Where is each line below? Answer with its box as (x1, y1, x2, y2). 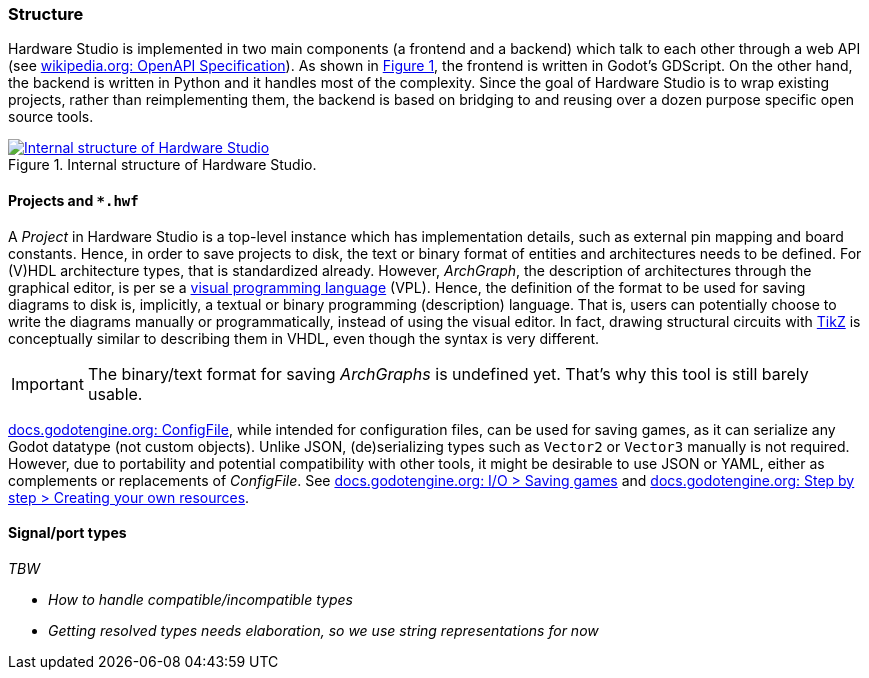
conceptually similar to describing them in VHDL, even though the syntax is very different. (8, 329, 600, 347)
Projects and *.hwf (8, 191, 139, 209)
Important (11, 373, 84, 394)
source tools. (8, 108, 94, 126)
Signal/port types (8, 524, 127, 542)
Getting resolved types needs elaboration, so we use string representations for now (48, 621, 599, 639)
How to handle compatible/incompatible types (48, 590, 353, 608)
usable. (87, 383, 143, 404)
